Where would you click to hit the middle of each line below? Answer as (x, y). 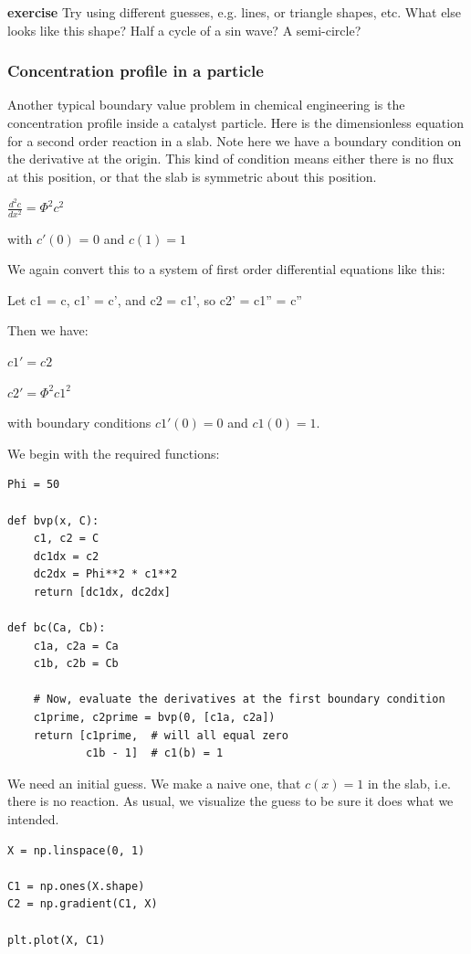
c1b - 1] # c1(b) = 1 (154, 753)
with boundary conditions (79, 423)
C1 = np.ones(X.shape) (76, 886)
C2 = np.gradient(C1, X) (83, 904)
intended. (33, 819)
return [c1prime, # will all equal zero (161, 735)
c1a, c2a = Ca (76, 646)
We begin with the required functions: (114, 453)
